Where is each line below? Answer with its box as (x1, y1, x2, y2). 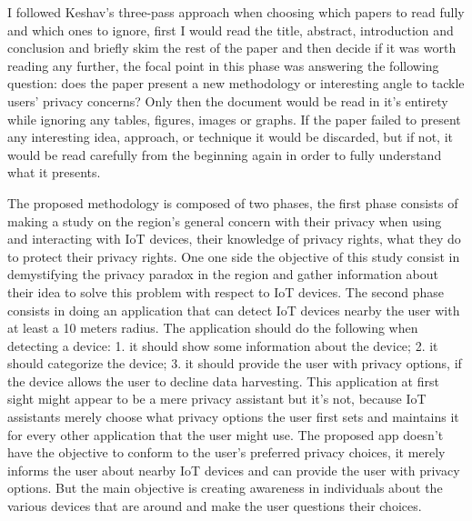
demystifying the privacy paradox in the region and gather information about (7, 265, 439, 284)
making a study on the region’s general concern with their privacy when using (7, 211, 442, 230)
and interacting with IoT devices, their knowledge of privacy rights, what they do (7, 229, 461, 248)
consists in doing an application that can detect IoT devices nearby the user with (7, 300, 460, 319)
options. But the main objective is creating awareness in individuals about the (7, 478, 443, 497)
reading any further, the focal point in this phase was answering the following (7, 55, 439, 75)
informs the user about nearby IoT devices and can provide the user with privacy (7, 460, 460, 479)
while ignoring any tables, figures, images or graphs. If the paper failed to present (7, 109, 461, 128)
